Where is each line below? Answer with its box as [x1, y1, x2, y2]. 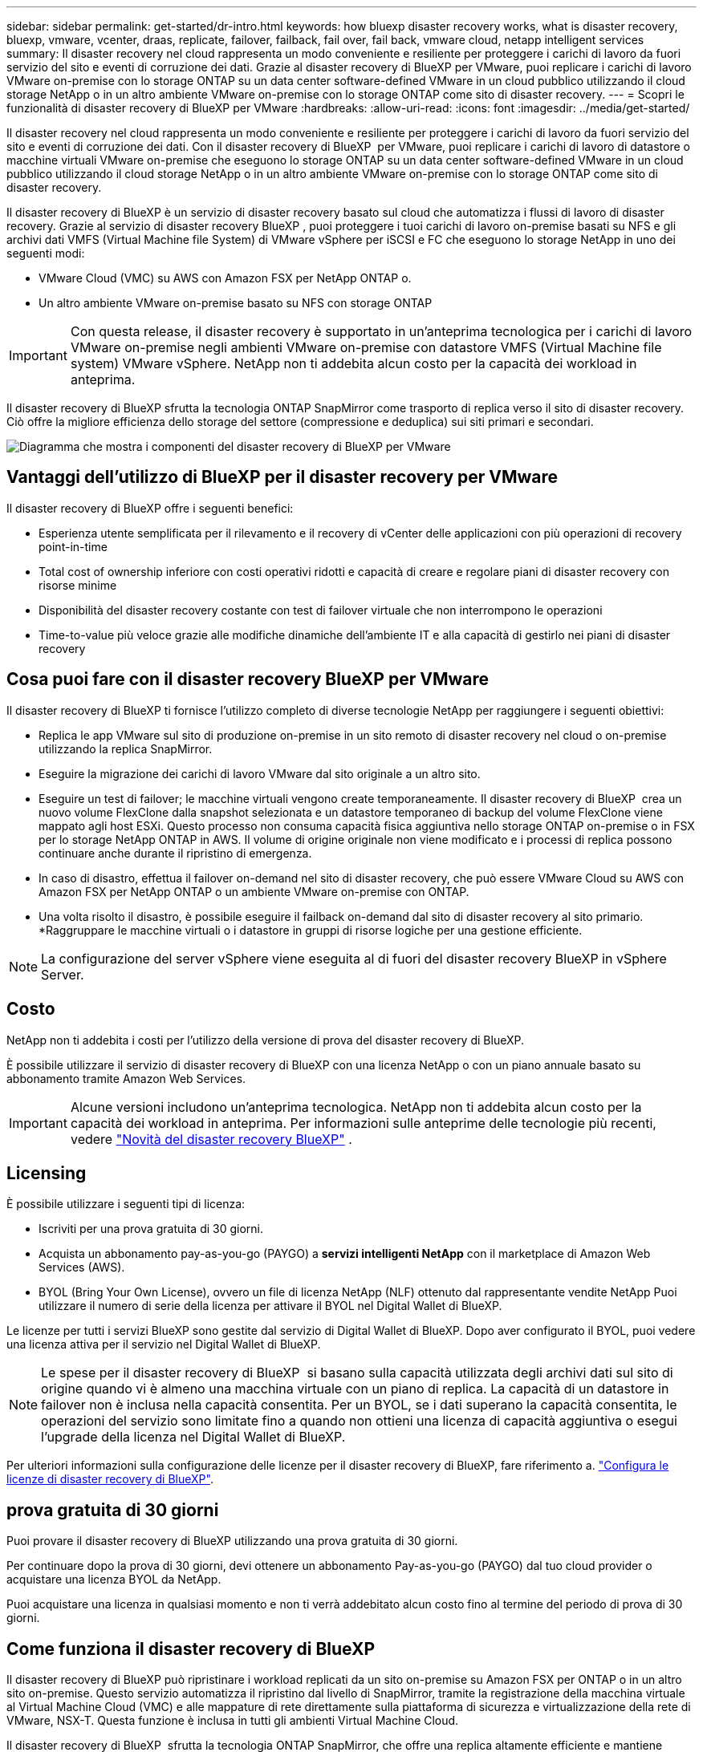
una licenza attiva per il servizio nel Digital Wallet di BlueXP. [6, 1337, 321, 1352]
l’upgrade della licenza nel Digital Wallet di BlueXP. [41, 1429, 346, 1446]
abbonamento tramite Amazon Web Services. [6, 1071, 246, 1085]
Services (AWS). [39, 1260, 125, 1275]
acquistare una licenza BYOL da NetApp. [6, 1572, 221, 1587]
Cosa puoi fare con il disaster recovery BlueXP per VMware [6, 669, 489, 690]
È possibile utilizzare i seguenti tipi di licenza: [6, 1197, 246, 1211]
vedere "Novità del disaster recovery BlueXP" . [70, 1130, 352, 1147]
